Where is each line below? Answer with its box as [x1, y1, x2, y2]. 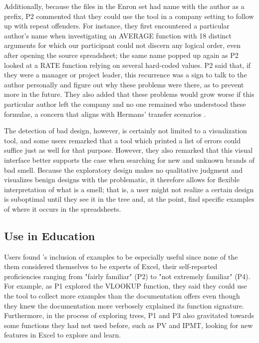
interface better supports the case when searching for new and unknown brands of [4, 154, 255, 165]
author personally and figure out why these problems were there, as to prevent [4, 79, 244, 89]
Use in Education [4, 228, 95, 243]
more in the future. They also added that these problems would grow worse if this [4, 89, 255, 99]
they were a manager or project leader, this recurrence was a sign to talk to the [4, 69, 247, 80]
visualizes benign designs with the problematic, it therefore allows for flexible [4, 174, 240, 185]
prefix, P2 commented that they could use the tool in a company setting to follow [4, 10, 254, 21]
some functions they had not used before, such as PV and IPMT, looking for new [4, 320, 253, 330]
